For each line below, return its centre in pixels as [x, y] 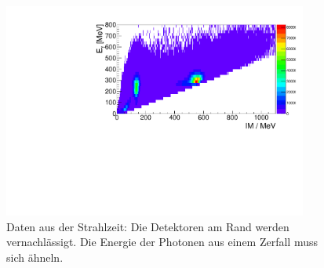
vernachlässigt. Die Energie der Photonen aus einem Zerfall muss [162, 242]
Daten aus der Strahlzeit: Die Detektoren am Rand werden [148, 226]
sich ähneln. [35, 257]
